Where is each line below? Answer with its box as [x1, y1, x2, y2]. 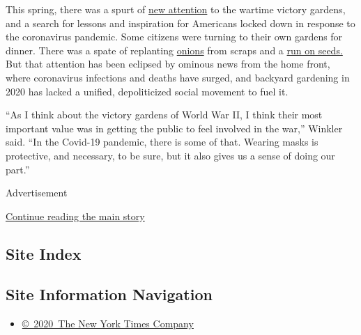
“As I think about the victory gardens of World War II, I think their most [6, 107, 323, 122]
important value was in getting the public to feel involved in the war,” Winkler [6, 120, 343, 135]
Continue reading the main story [6, 208, 145, 223]
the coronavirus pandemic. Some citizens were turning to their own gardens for [6, 29, 343, 44]
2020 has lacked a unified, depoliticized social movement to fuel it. [6, 84, 289, 98]
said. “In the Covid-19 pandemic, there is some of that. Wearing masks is [6, 134, 318, 149]
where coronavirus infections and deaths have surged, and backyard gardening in [6, 70, 350, 84]
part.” [6, 162, 30, 176]
